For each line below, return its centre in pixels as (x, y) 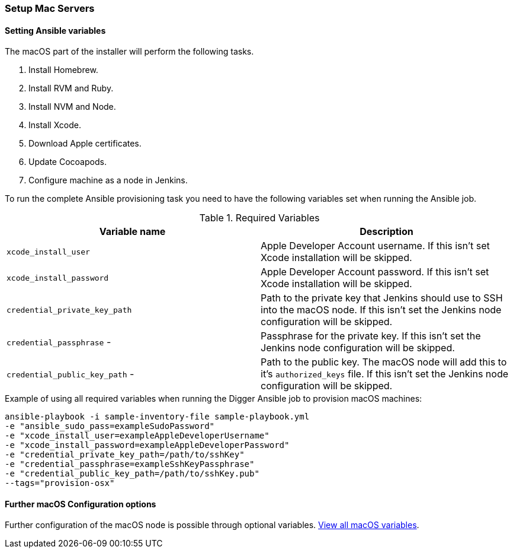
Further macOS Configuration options (81, 504)
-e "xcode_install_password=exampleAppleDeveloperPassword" (147, 445)
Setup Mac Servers (50, 8)
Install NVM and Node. (72, 107)
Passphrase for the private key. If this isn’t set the (371, 336)
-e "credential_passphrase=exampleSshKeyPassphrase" (130, 464)
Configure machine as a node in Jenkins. (108, 180)
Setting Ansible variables (55, 30)
